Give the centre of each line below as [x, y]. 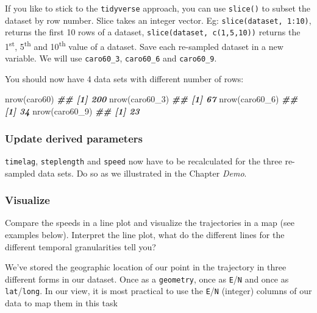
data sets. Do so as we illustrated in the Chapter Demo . [142, 173]
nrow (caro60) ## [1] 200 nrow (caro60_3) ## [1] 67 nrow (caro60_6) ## [151, 99]
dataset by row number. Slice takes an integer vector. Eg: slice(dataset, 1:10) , [158, 20]
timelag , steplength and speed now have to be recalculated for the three [144, 160]
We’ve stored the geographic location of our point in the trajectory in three [146, 267]
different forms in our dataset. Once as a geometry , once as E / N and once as [147, 279]
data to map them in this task [61, 303]
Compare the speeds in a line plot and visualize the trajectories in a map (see [150, 223]
